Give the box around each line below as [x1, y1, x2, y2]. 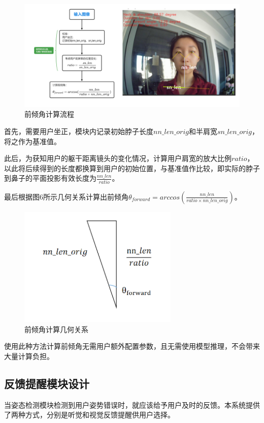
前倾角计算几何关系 [24, 323, 88, 334]
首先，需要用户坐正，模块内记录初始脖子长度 [4, 126, 153, 137]
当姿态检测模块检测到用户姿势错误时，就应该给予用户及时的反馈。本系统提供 [4, 399, 260, 410]
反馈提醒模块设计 [4, 375, 89, 391]
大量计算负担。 [4, 350, 54, 361]
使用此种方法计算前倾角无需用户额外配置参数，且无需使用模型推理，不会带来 [4, 341, 260, 351]
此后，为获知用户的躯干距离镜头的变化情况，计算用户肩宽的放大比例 [4, 153, 232, 164]
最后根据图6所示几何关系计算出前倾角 [4, 191, 128, 202]
